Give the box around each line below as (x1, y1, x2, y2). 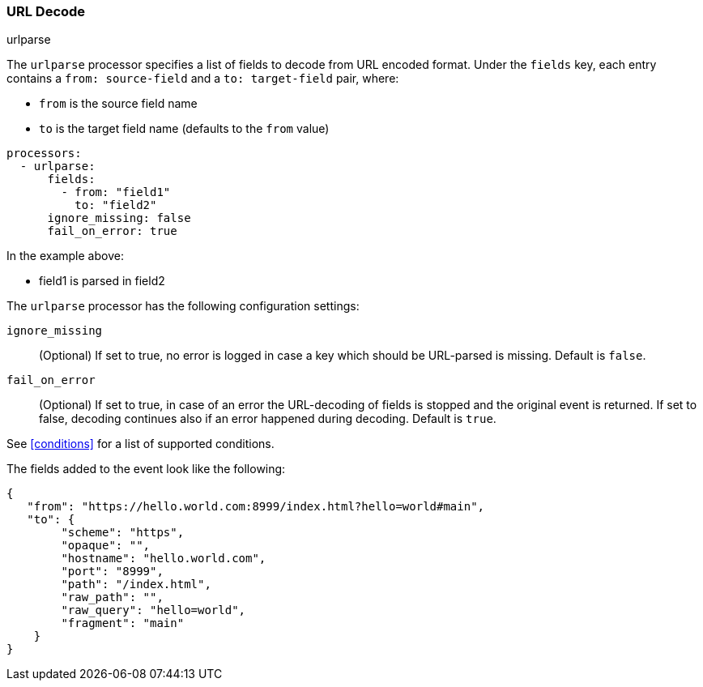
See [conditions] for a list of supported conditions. (6, 437, 275, 451)
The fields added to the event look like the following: (6, 462, 286, 476)
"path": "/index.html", (61, 578, 211, 591)
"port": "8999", (61, 565, 164, 578)
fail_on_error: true (47, 224, 177, 238)
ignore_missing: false (47, 211, 191, 225)
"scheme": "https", (61, 526, 185, 540)
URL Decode (6, 3, 86, 19)
